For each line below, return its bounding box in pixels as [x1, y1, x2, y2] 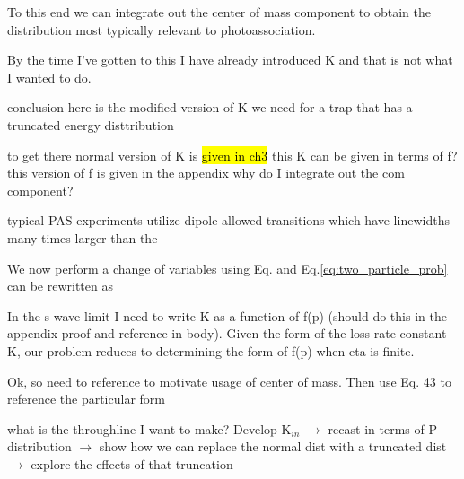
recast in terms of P [328, 419, 437, 438]
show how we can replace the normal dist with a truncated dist [99, 437, 447, 456]
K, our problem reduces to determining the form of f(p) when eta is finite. [7, 341, 415, 360]
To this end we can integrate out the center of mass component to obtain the [7, 3, 431, 21]
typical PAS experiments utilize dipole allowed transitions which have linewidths [7, 211, 450, 230]
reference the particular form [7, 389, 165, 408]
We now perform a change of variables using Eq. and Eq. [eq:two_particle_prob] [7, 258, 448, 277]
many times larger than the [7, 228, 158, 247]
